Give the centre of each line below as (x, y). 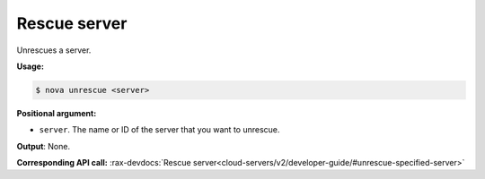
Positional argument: (57, 113)
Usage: (31, 66)
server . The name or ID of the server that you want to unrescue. (159, 130)
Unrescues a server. (54, 50)
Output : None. (44, 146)
